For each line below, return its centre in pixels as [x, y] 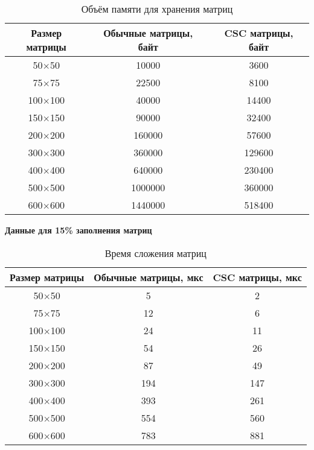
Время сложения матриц [155, 253]
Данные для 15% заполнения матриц [78, 230]
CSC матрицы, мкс [257, 277]
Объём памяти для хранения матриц [157, 9]
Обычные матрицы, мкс [149, 277]
